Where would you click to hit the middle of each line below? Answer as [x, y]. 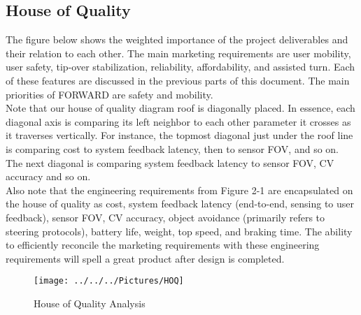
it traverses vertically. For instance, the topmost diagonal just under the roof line [179, 135]
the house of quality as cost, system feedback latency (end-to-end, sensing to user [180, 204]
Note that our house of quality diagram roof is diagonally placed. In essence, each [180, 108]
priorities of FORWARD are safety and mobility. [109, 94]
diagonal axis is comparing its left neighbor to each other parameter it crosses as [178, 121]
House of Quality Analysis [90, 303]
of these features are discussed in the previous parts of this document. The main [178, 80]
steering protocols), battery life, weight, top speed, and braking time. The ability [179, 231]
